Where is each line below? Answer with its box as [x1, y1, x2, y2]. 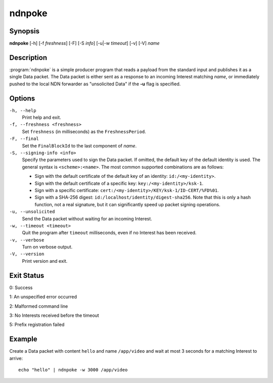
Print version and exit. [22, 258, 68, 264]
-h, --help [9, 108, 36, 113]
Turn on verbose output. [22, 244, 73, 250]
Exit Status [9, 271, 44, 280]
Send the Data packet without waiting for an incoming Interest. [22, 215, 153, 222]
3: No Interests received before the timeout [9, 312, 100, 318]
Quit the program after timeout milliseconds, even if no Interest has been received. [22, 230, 197, 236]
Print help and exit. [22, 114, 62, 121]
